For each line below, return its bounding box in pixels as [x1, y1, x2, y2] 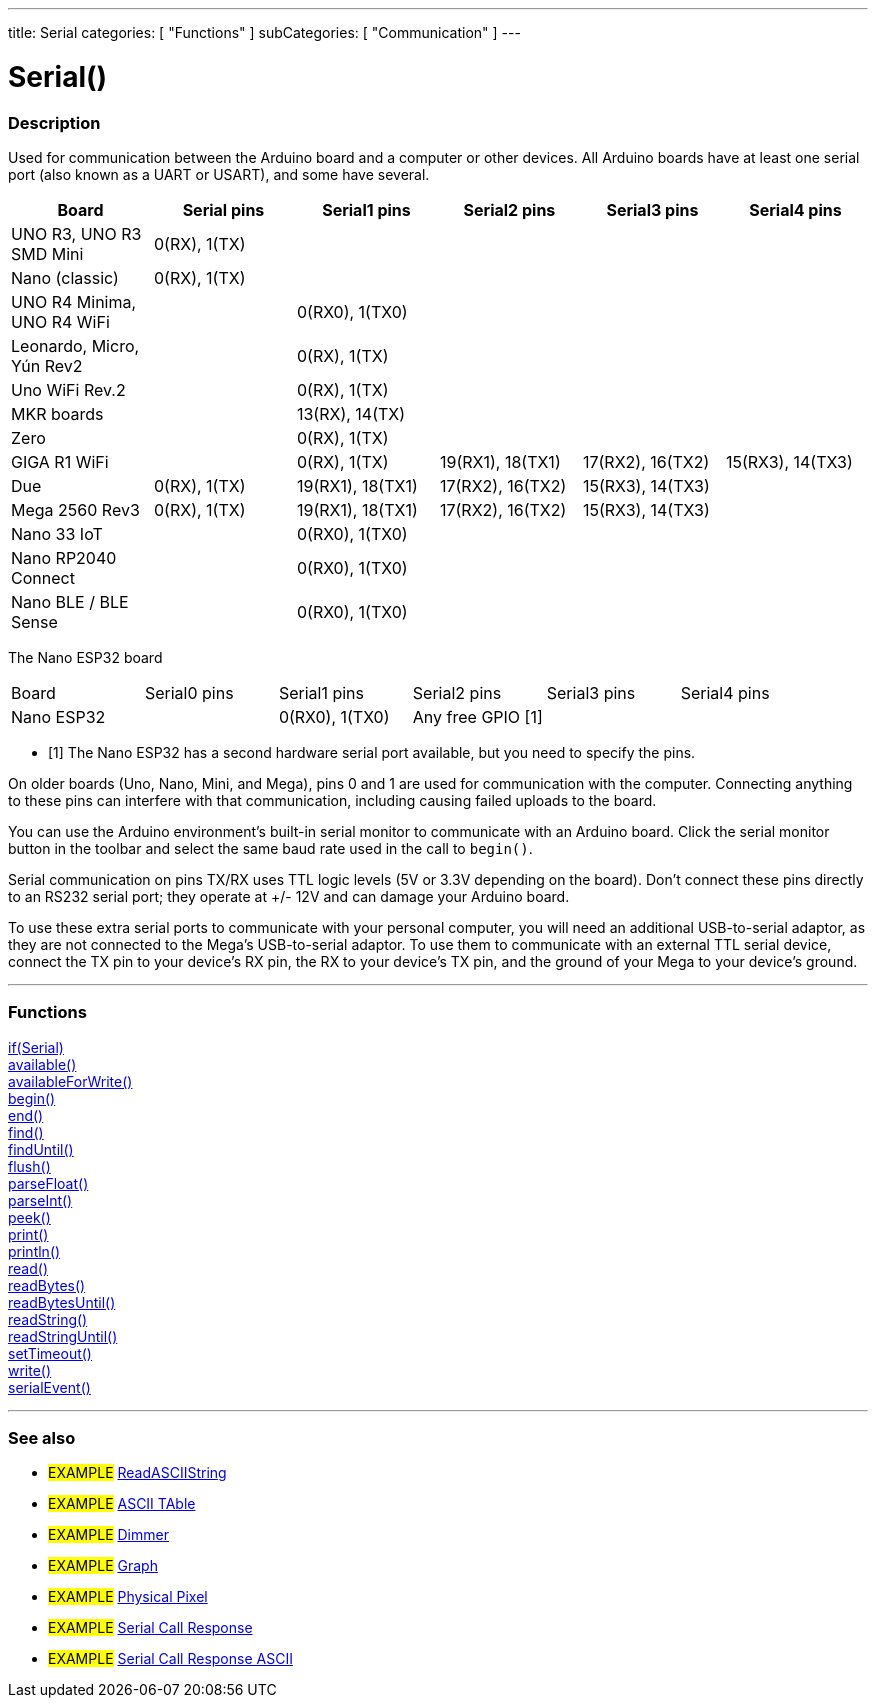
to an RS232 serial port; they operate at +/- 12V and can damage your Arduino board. [8, 887, 570, 905]
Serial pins [182, 199, 265, 220]
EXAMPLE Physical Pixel [48, 1588, 208, 1606]
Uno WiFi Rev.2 [11, 379, 126, 400]
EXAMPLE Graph [48, 1557, 158, 1575]
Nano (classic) [11, 267, 119, 288]
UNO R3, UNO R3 [11, 223, 142, 244]
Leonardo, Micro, [11, 335, 140, 356]
